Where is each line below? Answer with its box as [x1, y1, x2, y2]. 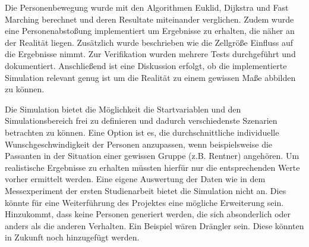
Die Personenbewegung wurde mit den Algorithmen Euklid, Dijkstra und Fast [5, 1, 289, 13]
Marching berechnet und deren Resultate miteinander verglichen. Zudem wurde [5, 12, 294, 25]
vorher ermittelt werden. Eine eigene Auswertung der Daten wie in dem [5, 173, 266, 185]
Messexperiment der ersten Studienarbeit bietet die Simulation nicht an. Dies [5, 184, 286, 196]
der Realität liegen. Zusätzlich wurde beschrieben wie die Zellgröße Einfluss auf [5, 36, 294, 48]
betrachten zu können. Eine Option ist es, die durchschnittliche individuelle [5, 126, 279, 138]
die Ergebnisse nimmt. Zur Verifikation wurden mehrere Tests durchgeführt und [5, 48, 296, 60]
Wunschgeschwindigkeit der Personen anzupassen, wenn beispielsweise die [5, 137, 273, 150]
